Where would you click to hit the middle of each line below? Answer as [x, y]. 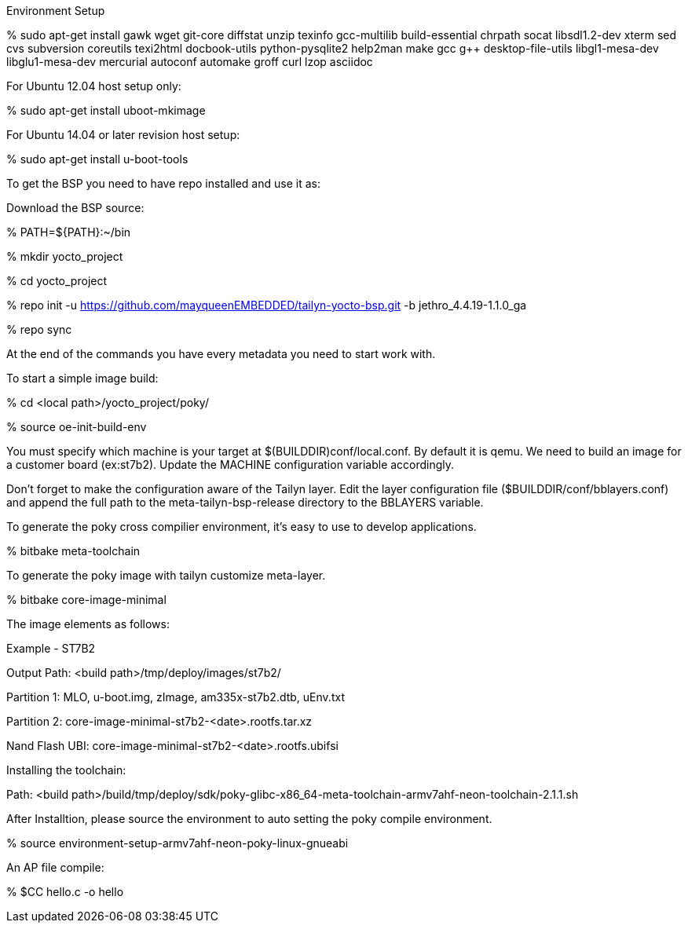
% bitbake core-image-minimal [86, 600]
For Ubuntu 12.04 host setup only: [94, 86]
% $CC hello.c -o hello [65, 892]
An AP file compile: [55, 867]
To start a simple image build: [82, 378]
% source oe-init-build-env [77, 427]
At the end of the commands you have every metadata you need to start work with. [221, 354]
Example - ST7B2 [51, 648]
